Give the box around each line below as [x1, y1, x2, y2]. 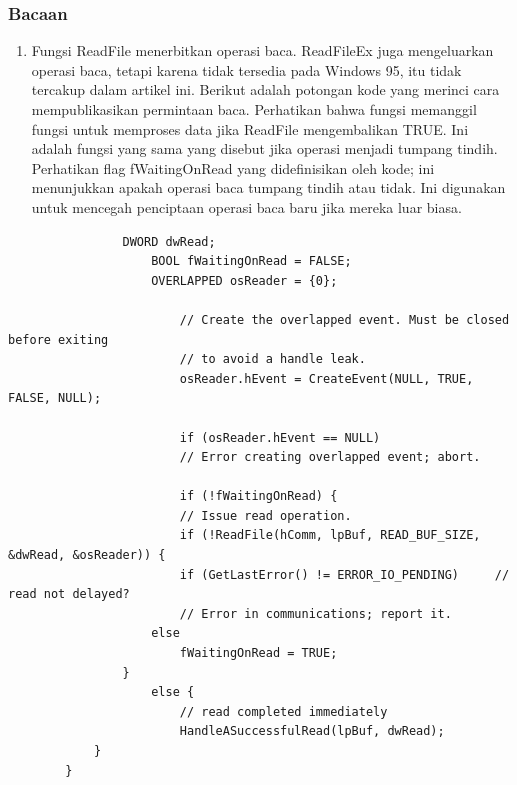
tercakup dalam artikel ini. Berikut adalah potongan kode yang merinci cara [31, 79, 500, 100]
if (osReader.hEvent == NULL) [179, 430, 381, 445]
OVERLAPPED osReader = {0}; [151, 273, 338, 288]
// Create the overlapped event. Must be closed [179, 312, 510, 327]
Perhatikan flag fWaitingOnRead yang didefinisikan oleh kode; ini [31, 157, 435, 178]
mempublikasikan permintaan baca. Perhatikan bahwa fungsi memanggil [31, 99, 477, 119]
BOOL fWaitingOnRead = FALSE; [151, 254, 352, 269]
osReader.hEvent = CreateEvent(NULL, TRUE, [179, 371, 474, 386]
